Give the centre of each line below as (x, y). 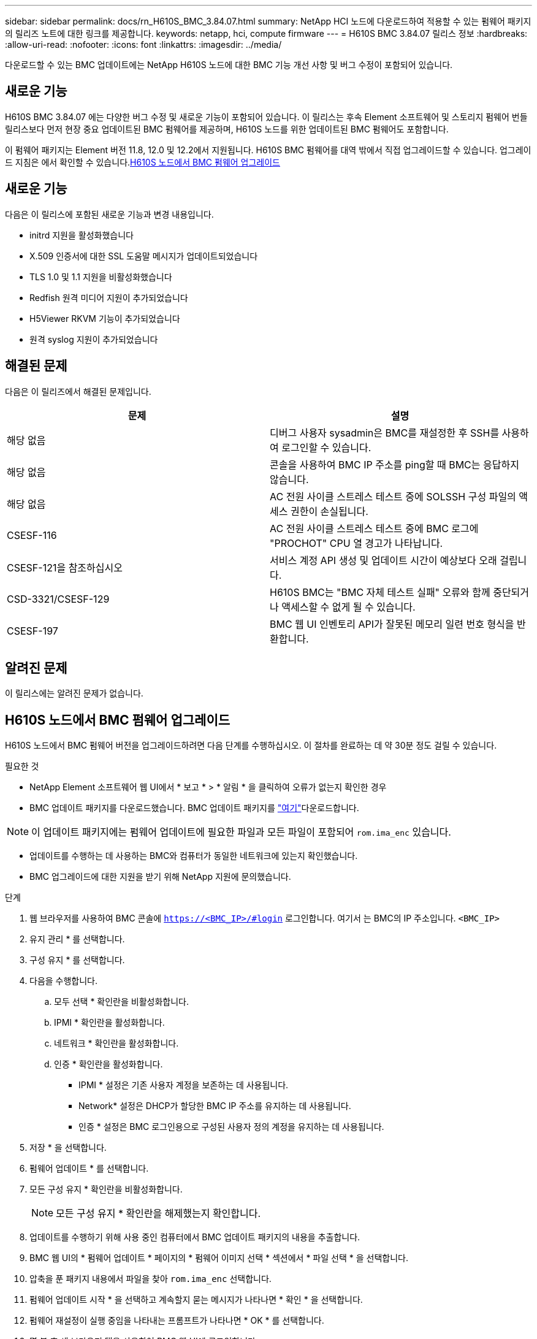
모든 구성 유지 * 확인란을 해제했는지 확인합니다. (158, 1214)
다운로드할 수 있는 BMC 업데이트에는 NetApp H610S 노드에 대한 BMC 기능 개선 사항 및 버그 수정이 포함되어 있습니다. (229, 65)
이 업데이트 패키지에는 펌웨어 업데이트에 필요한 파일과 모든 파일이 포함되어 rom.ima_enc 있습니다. (241, 832)
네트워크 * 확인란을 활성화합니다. (116, 1043)
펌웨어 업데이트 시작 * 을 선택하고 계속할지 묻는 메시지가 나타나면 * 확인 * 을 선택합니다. (196, 1300)
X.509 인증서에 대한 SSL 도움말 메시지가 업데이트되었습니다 (144, 256)
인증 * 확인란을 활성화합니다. (109, 1064)
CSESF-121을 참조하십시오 (65, 567)
